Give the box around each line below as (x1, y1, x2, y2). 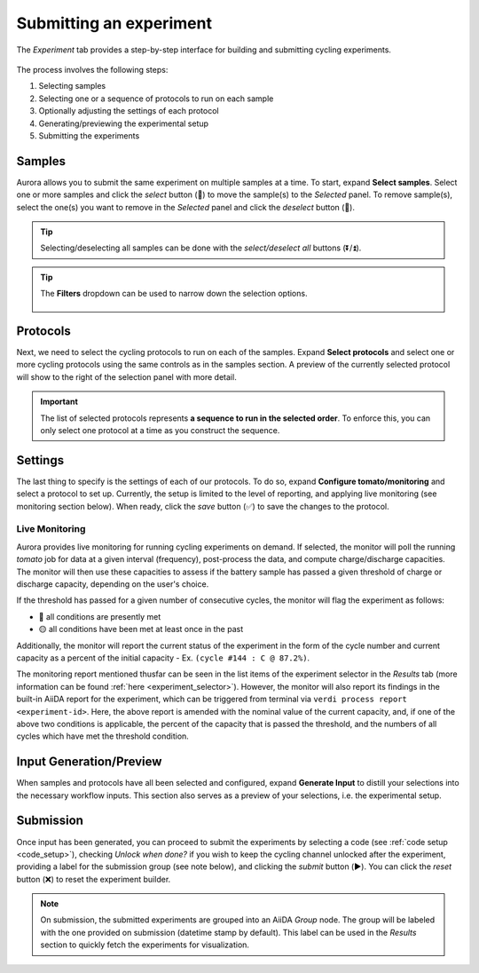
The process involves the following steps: (16, 64, 169, 75)
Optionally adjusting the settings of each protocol (38, 106, 219, 116)
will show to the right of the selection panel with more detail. (16, 371, 237, 382)
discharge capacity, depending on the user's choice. (16, 579, 209, 589)
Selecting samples (38, 81, 106, 91)
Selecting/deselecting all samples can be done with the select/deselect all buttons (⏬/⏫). (40, 242, 362, 253)
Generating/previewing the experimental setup (38, 118, 208, 129)
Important (40, 396, 79, 407)
